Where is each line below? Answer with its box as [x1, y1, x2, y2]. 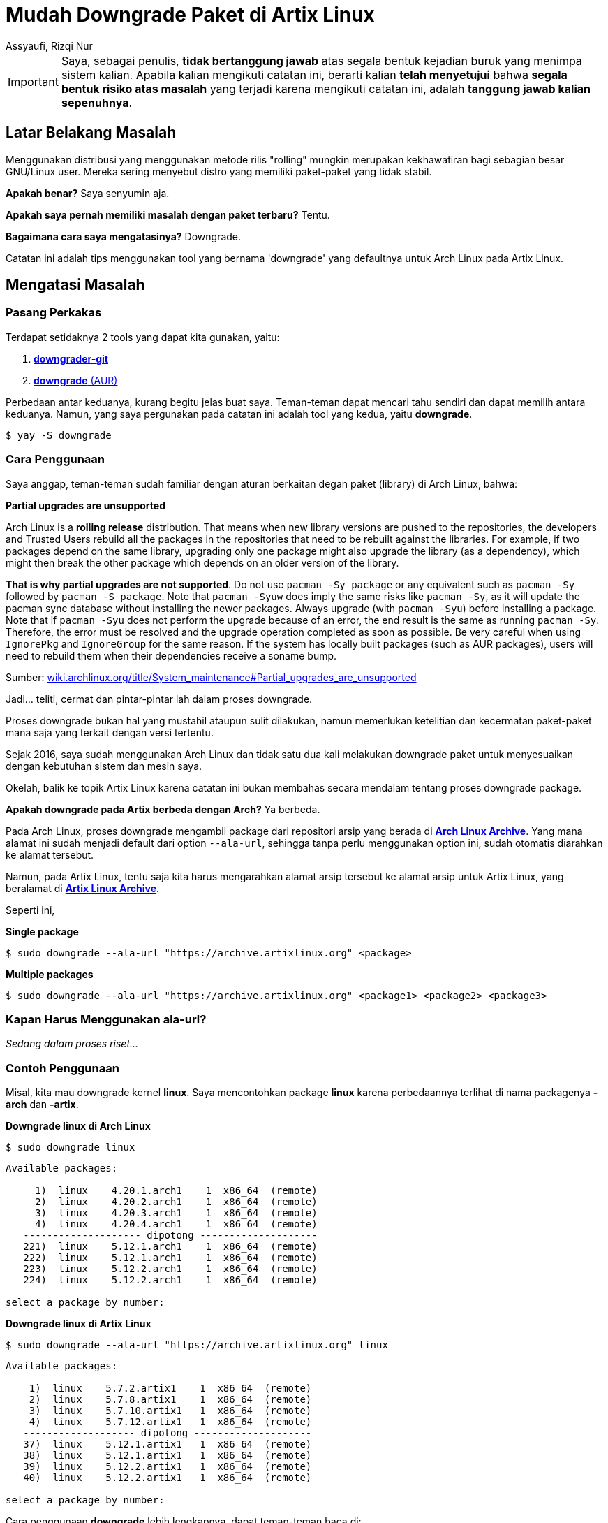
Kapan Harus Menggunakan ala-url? [6, 1012, 207, 1026]
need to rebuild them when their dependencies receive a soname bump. [6, 649, 337, 662]
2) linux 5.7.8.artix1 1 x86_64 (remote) [29, 1394, 312, 1406]
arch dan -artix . [6, 1098, 79, 1111]
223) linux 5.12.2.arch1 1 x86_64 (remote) [23, 1263, 318, 1275]
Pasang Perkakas [6, 305, 102, 320]
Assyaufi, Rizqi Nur [6, 39, 93, 52]
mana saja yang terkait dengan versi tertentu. [6, 726, 214, 738]
